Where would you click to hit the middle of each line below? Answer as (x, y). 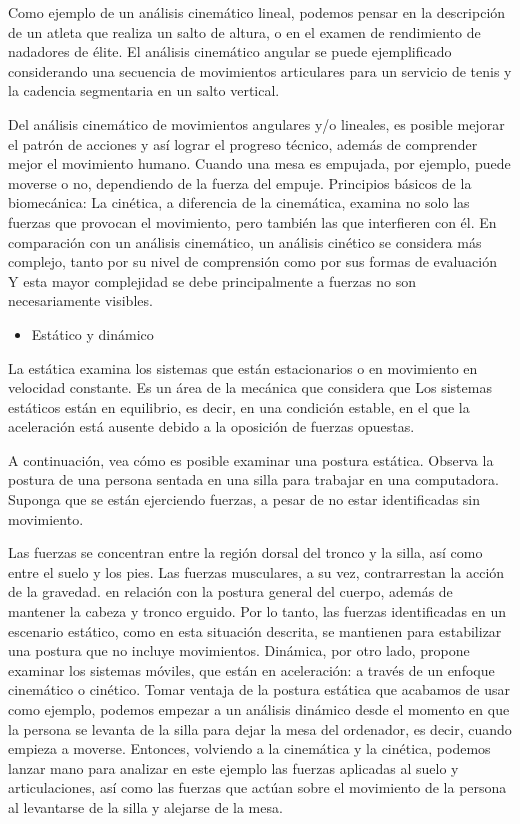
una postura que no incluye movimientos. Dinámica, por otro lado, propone (239, 650)
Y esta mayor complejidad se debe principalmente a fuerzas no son (212, 280)
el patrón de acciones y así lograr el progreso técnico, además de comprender (243, 143)
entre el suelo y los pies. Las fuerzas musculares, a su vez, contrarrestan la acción (256, 571)
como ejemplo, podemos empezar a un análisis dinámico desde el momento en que (259, 709)
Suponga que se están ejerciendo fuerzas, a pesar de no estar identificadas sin (244, 499)
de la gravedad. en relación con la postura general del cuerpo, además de (230, 591)
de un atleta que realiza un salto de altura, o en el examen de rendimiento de (244, 31)
